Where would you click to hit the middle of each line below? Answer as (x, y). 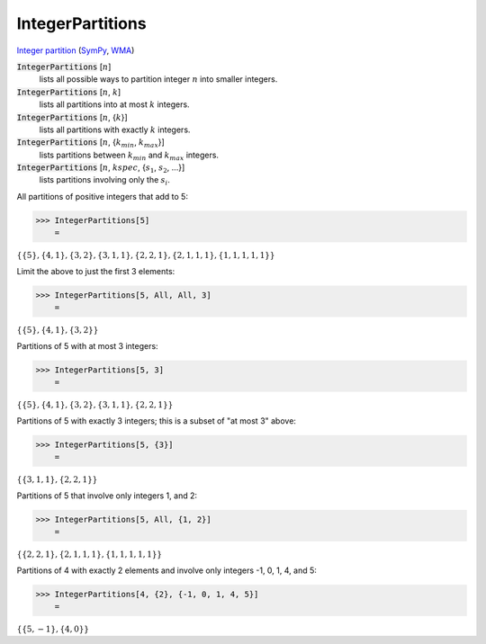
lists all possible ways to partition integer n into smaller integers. (158, 79)
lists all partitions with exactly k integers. (115, 130)
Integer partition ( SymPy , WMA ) (76, 50)
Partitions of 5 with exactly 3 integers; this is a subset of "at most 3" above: (157, 420)
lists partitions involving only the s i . (105, 181)
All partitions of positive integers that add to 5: (103, 196)
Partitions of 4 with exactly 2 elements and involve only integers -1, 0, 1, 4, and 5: (166, 570)
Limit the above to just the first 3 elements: (96, 271)
